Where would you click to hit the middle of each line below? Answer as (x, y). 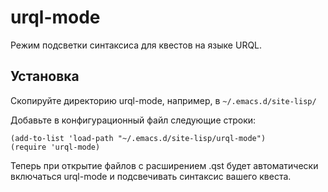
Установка (45, 76)
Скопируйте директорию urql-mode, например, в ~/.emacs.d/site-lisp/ (163, 100)
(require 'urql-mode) (55, 147)
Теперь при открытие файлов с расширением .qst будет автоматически (164, 165)
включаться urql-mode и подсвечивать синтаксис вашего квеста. (151, 176)
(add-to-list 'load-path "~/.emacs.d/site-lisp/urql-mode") (138, 138)
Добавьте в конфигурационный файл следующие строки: (133, 120)
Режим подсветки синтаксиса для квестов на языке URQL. (136, 45)
